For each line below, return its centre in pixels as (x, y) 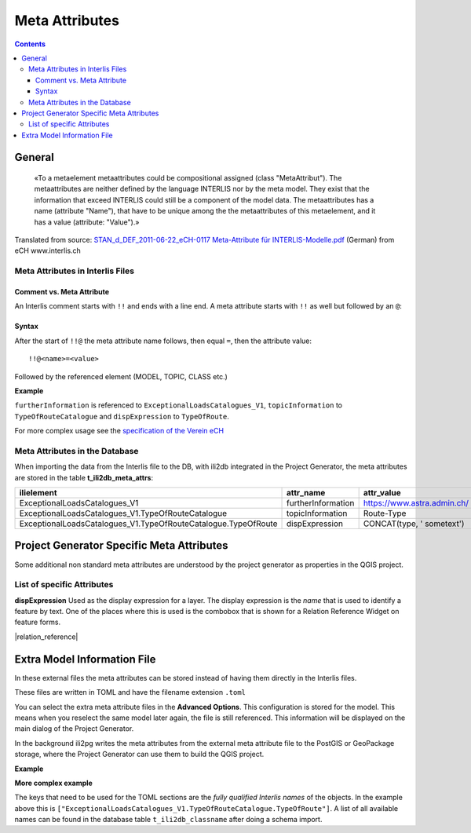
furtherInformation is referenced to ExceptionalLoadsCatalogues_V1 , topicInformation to (179, 405)
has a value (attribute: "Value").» (87, 222)
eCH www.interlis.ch (48, 250)
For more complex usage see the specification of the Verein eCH (119, 431)
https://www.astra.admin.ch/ (416, 503)
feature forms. (38, 622)
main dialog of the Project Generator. (74, 729)
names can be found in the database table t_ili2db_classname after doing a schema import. (168, 820)
